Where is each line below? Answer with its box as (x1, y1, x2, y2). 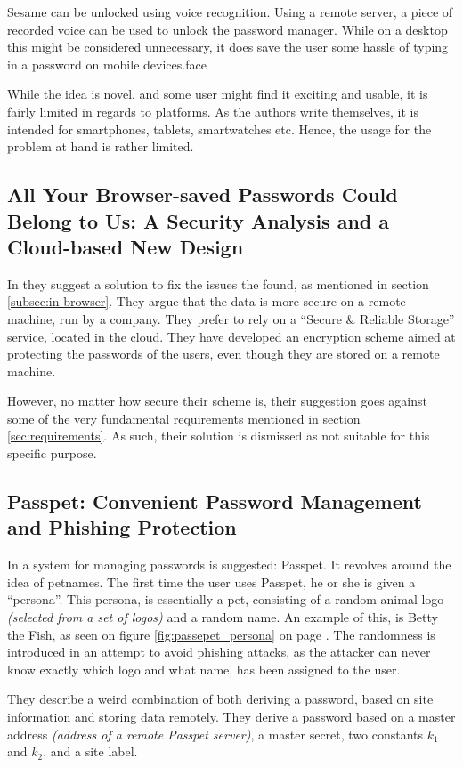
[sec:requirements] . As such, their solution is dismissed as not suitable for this (7, 426, 430, 445)
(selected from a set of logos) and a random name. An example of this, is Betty (7, 608, 438, 626)
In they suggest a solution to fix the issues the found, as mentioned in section (7, 274, 429, 293)
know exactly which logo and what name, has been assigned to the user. (7, 659, 401, 678)
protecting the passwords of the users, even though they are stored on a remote (7, 344, 440, 363)
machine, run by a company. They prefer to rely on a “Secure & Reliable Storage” (7, 309, 455, 327)
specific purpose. (7, 444, 97, 463)
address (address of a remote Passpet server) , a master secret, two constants (7, 724, 424, 743)
